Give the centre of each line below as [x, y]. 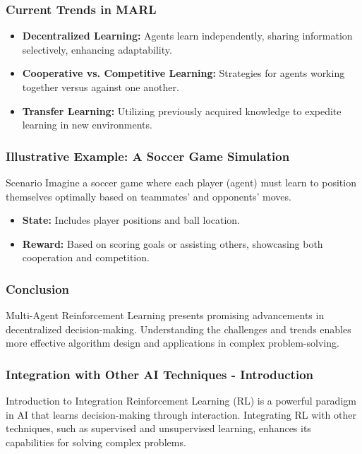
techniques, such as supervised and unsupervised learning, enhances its [158, 428]
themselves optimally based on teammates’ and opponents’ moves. [149, 196]
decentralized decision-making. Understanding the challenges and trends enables [179, 329]
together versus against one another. [101, 87]
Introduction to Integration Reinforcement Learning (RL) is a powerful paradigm [181, 401]
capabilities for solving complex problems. [96, 442]
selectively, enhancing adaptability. [97, 49]
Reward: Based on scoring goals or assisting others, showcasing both [173, 243]
